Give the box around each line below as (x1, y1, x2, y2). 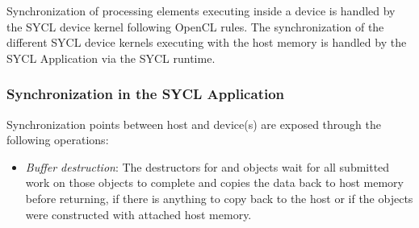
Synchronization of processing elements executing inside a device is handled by (6, 2, 396, 19)
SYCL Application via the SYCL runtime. (6, 49, 216, 66)
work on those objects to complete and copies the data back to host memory (25, 174, 404, 191)
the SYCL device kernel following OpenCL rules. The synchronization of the (6, 18, 384, 35)
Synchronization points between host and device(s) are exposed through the (6, 115, 382, 132)
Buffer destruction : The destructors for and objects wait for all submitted (25, 158, 390, 175)
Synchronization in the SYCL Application (6, 84, 285, 104)
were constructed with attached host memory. (25, 205, 252, 222)
